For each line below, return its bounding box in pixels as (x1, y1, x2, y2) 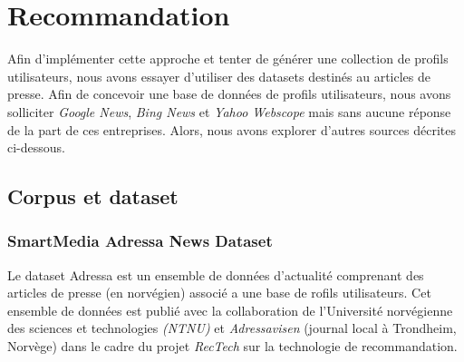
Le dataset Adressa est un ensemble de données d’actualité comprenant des (7, 265, 424, 284)
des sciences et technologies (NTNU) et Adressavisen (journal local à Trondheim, (7, 318, 457, 338)
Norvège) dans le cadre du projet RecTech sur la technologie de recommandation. (7, 337, 458, 356)
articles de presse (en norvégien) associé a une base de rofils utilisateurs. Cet (7, 283, 431, 302)
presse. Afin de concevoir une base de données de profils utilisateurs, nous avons (7, 84, 451, 103)
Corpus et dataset (7, 182, 179, 210)
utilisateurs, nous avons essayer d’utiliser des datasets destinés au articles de (7, 66, 430, 85)
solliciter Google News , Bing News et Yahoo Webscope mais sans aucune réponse (7, 102, 451, 121)
